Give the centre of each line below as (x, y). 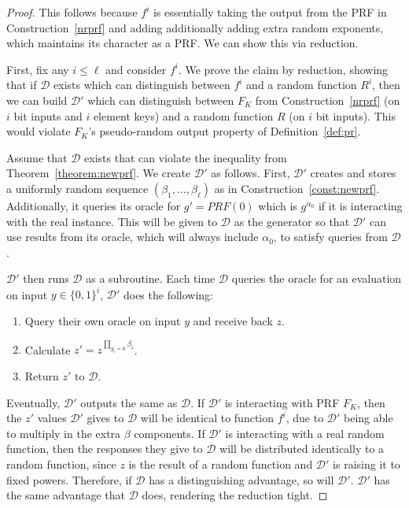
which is (278, 205)
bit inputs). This (356, 115)
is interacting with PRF (282, 402)
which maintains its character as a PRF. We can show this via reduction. (182, 43)
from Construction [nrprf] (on (328, 100)
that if (22, 85)
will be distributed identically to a (302, 449)
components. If (169, 433)
